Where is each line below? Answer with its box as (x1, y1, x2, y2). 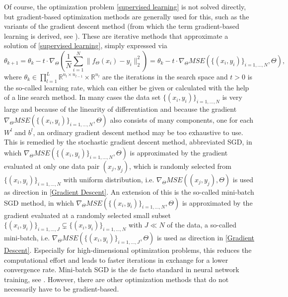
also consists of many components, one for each (110, 114, 254, 125)
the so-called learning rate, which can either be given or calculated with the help (4, 82, 249, 92)
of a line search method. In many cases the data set (4, 92, 161, 102)
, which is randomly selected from (129, 160, 232, 171)
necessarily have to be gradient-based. (4, 284, 119, 294)
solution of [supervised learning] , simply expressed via (4, 40, 167, 51)
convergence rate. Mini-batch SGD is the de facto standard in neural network (4, 264, 239, 275)
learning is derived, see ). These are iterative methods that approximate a (4, 30, 228, 41)
